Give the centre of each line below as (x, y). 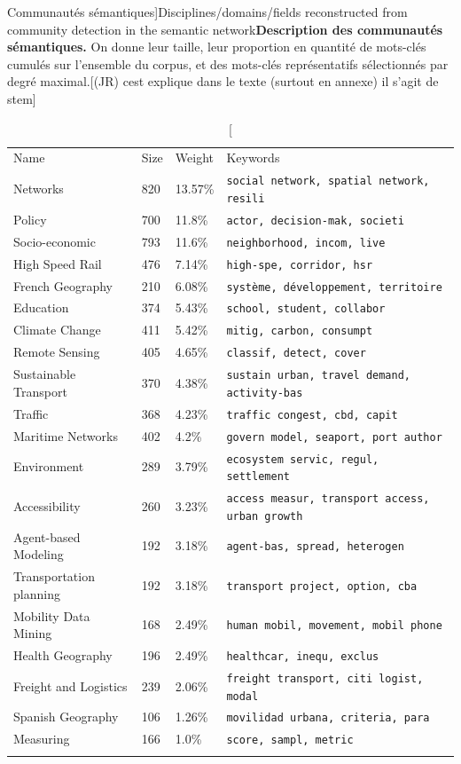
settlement (258, 477)
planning (37, 593)
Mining (33, 633)
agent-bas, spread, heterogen (315, 547)
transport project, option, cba (322, 586)
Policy (30, 219)
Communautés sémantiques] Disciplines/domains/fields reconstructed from (207, 12)
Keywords (253, 158)
